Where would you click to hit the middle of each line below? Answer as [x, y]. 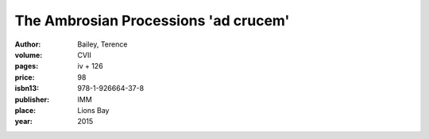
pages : [27, 66]
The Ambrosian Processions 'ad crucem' [152, 21]
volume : [29, 54]
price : [25, 77]
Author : [28, 44]
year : [24, 122]
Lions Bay [93, 110]
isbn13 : [27, 88]
